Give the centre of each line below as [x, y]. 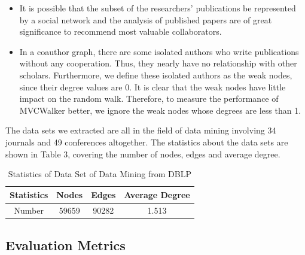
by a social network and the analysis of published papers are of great [146, 19]
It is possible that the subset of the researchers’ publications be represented [158, 8]
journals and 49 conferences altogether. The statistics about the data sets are [147, 142]
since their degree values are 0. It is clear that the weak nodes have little [152, 86]
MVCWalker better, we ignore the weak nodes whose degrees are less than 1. [160, 110]
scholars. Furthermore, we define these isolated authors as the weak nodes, [156, 75]
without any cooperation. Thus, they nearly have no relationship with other [158, 63]
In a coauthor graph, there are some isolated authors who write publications [159, 51]
